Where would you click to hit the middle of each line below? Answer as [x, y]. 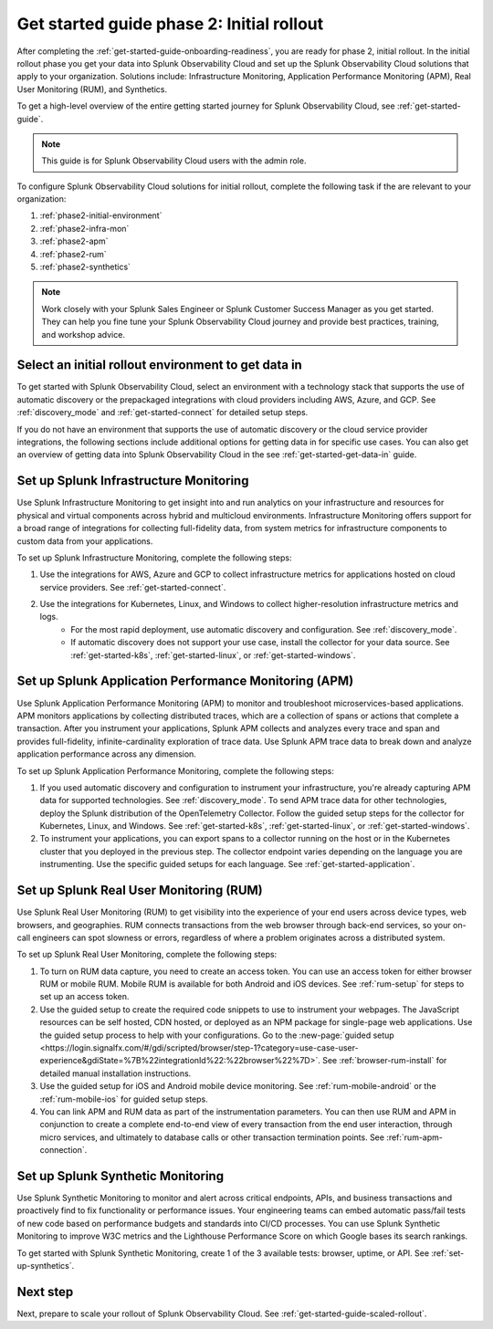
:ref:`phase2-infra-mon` [84, 228]
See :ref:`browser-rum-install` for [385, 1061]
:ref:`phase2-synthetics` [85, 267]
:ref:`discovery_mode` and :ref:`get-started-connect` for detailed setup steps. [163, 413]
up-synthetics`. [46, 1266]
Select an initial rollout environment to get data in [160, 365]
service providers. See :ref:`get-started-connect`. [133, 587]
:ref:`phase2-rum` [73, 254]
